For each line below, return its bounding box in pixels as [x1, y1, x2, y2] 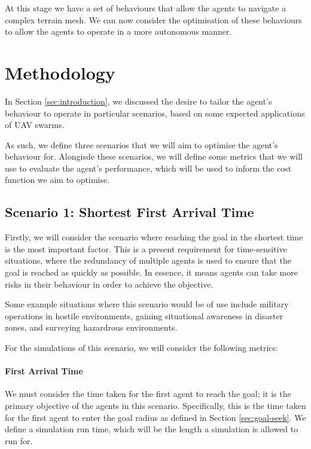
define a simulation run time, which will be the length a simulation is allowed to [5, 423, 298, 435]
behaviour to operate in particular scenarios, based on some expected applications [5, 106, 305, 119]
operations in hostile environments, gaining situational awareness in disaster [5, 309, 283, 322]
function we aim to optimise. [5, 173, 110, 186]
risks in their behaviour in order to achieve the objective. [5, 277, 214, 290]
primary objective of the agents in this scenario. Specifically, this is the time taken [5, 399, 306, 411]
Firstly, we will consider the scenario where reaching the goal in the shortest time [5, 231, 303, 243]
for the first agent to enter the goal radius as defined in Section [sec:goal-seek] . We [5, 411, 306, 423]
